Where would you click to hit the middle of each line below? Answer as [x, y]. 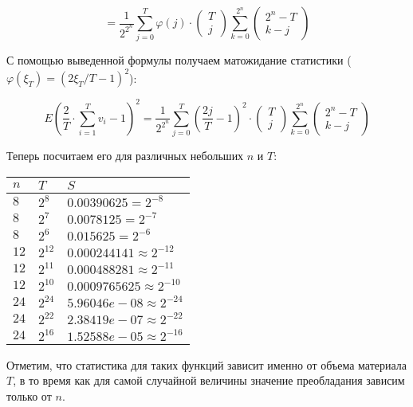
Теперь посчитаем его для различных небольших [125, 156]
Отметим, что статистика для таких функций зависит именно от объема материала [207, 364]
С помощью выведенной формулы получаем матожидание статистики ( [179, 60]
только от [29, 396]
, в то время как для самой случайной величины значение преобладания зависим [209, 380]
